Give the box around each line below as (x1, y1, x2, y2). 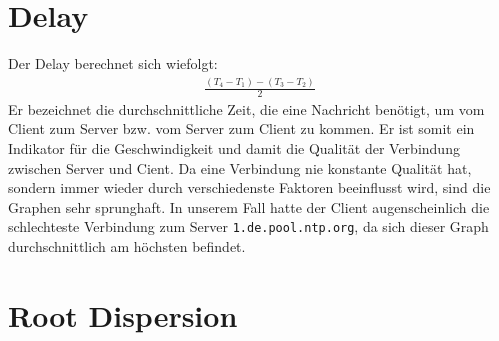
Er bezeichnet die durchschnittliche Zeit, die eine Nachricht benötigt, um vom (8, 98, 485, 119)
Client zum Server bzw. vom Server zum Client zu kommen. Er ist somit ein (8, 118, 475, 139)
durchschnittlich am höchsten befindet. (8, 236, 246, 257)
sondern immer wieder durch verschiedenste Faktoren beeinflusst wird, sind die (8, 177, 491, 198)
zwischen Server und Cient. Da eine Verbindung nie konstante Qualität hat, (8, 157, 472, 178)
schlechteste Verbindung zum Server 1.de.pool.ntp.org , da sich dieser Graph (8, 216, 489, 237)
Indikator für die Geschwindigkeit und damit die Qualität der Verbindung (8, 138, 460, 159)
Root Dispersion (8, 294, 238, 335)
